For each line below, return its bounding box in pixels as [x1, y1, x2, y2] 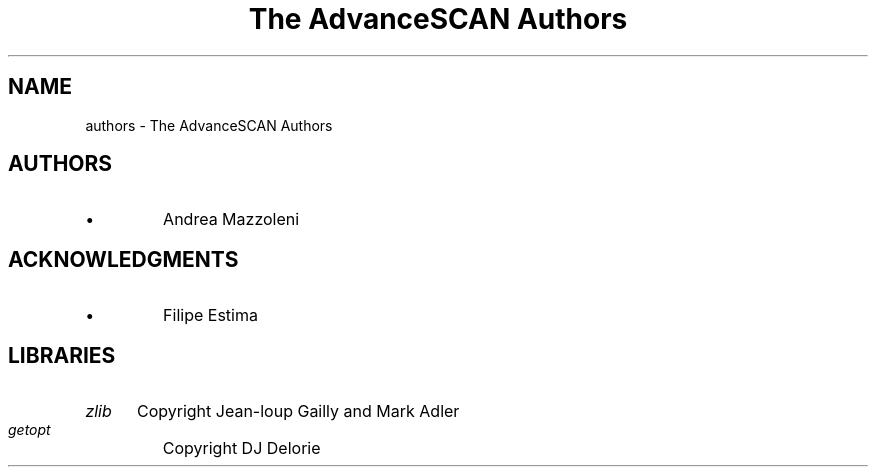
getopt [8, 421, 51, 439]
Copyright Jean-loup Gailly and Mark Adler [136, 401, 460, 422]
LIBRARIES [8, 342, 116, 368]
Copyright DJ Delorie [162, 438, 321, 459]
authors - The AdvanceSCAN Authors [85, 116, 333, 134]
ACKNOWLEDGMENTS [8, 246, 239, 272]
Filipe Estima [163, 305, 258, 326]
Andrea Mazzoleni [163, 209, 300, 230]
